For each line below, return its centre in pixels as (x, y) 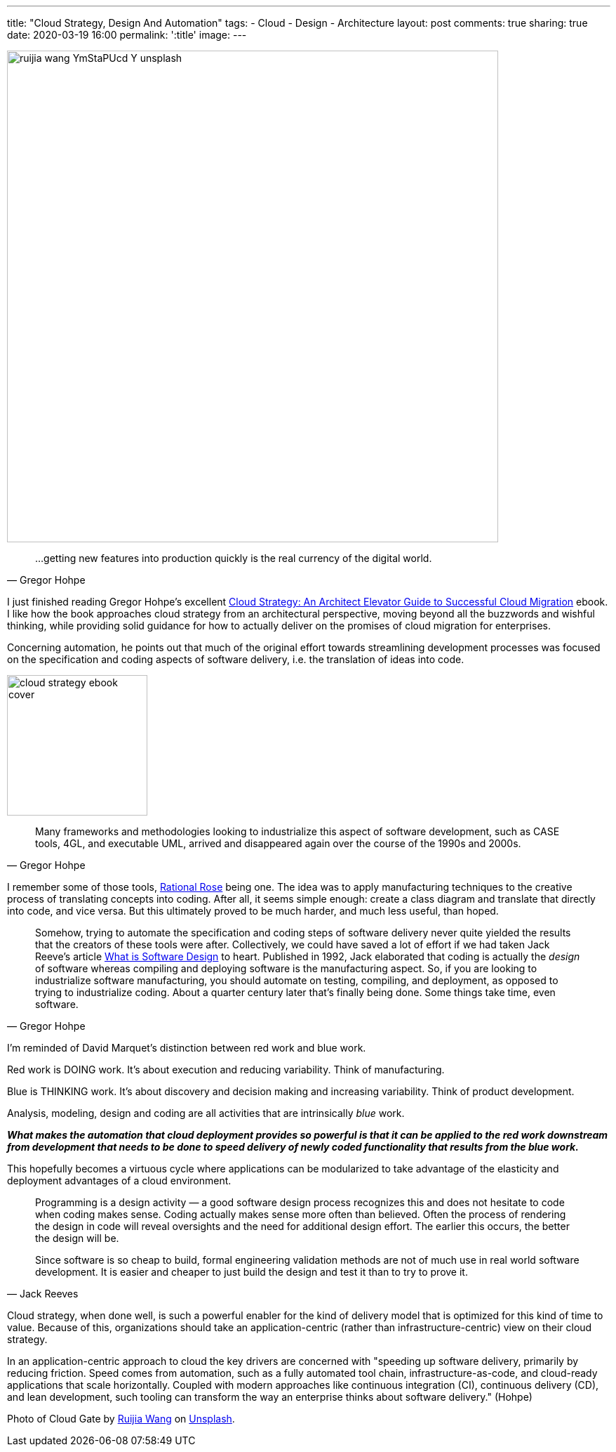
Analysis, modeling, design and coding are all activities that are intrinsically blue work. (206, 1113)
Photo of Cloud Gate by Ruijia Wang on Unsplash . (121, 1419)
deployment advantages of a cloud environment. (119, 1180)
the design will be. (77, 1238)
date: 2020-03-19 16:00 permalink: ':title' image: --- (127, 35)
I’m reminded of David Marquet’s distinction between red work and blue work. (187, 1048)
